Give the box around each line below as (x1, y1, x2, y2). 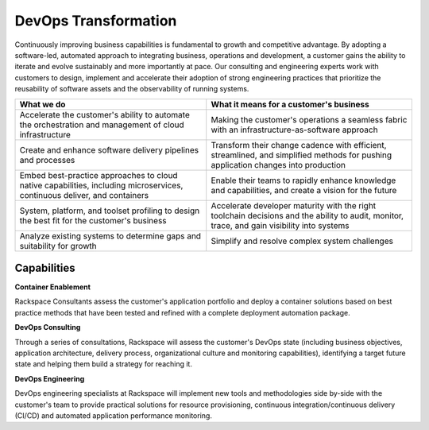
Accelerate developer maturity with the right (211, 200, 377, 211)
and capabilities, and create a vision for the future (211, 184, 397, 196)
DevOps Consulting (14, 323, 81, 332)
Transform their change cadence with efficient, (211, 139, 387, 150)
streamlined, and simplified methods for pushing (211, 149, 392, 161)
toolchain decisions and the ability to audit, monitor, (211, 210, 404, 221)
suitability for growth (19, 240, 97, 251)
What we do (19, 99, 66, 110)
